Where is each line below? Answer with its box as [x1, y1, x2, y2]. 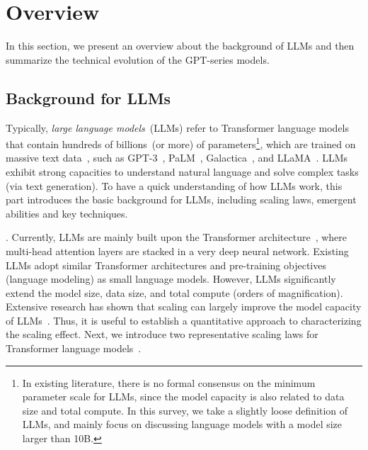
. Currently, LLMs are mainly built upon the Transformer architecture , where [6, 230, 347, 244]
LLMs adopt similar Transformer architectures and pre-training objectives [6, 257, 326, 272]
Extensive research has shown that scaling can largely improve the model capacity [6, 299, 362, 314]
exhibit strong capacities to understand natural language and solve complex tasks [6, 164, 359, 179]
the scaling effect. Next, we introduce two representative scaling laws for [6, 327, 318, 342]
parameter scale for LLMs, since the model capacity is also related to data [22, 389, 345, 404]
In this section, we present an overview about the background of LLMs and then [6, 38, 355, 53]
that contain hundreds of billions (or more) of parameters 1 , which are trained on [6, 135, 356, 151]
